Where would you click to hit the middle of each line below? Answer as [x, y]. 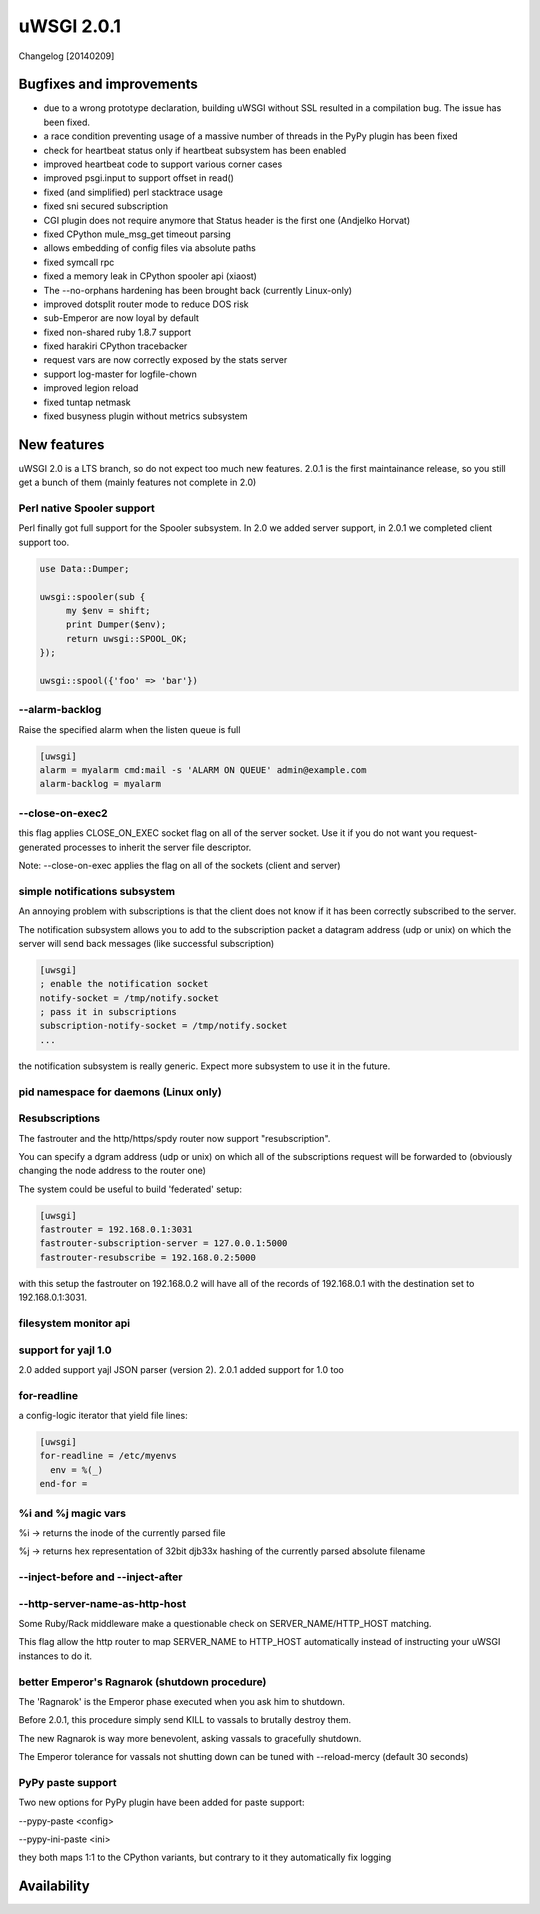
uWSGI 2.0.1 [70, 26]
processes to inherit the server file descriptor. [157, 847]
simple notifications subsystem [96, 891]
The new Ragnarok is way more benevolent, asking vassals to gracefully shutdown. [190, 1738]
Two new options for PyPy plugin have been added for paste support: [161, 1802]
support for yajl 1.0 [65, 1350]
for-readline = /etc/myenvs [108, 1456]
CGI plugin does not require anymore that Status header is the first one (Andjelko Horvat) [226, 220]
